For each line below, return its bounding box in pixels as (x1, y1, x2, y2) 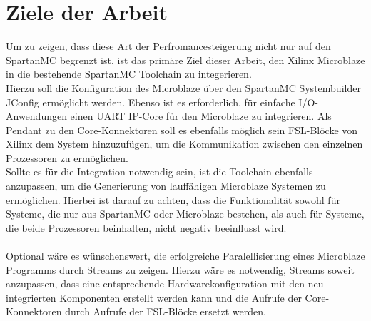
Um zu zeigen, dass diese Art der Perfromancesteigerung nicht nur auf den (6, 39, 331, 53)
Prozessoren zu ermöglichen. (6, 150, 128, 165)
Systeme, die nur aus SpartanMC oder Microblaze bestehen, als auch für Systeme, (6, 206, 365, 221)
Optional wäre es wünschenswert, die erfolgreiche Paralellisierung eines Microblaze (6, 248, 365, 263)
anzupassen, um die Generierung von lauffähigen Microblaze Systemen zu (6, 178, 326, 193)
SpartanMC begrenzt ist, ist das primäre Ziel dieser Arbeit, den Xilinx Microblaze (6, 52, 365, 67)
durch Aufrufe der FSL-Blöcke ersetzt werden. (65, 304, 266, 319)
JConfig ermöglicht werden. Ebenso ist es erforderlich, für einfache (6, 94, 295, 109)
